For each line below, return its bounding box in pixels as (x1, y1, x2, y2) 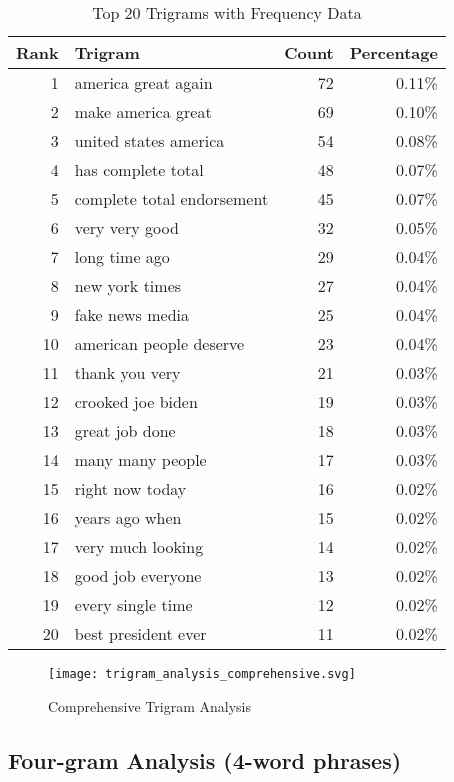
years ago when (74, 506, 182, 529)
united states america (74, 129, 225, 152)
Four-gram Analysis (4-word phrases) (8, 744, 402, 775)
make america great (74, 100, 212, 123)
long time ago (74, 245, 170, 268)
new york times (74, 274, 182, 297)
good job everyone (74, 564, 202, 587)
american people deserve (74, 332, 245, 355)
